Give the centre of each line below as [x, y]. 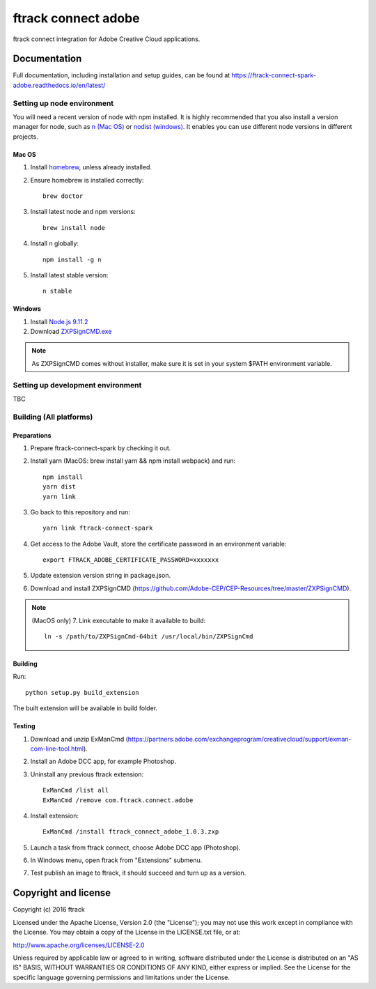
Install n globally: [55, 243]
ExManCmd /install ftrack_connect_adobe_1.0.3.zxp [131, 832]
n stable [57, 291]
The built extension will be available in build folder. [85, 708]
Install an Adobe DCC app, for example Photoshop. [103, 761]
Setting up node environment [63, 103]
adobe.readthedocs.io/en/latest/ [59, 85]
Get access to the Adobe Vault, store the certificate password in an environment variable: [158, 544]
